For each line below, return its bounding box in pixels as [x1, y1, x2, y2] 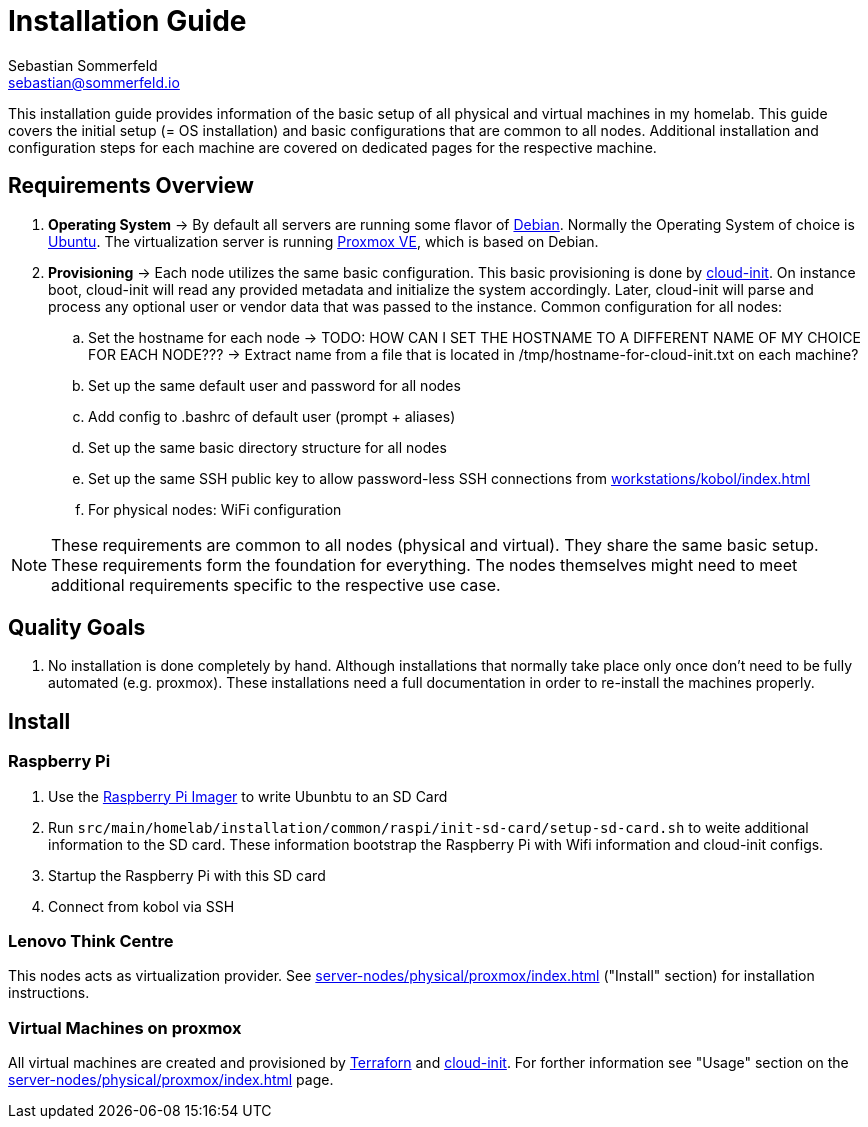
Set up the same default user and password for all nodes [88, 376, 461, 394]
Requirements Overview [8, 173, 254, 199]
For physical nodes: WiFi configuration [88, 500, 342, 518]
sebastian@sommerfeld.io [8, 73, 180, 91]
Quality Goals [8, 615, 146, 641]
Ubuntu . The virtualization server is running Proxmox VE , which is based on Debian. [48, 232, 599, 250]
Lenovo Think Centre [8, 931, 174, 952]
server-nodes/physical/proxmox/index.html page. [8, 1071, 334, 1089]
